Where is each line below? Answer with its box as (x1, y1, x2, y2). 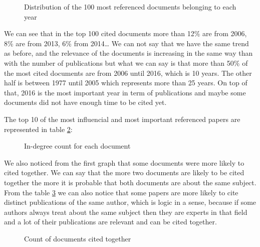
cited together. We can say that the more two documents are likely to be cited (4, 167, 244, 178)
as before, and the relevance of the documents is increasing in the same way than (4, 48, 253, 58)
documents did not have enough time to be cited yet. (4, 97, 167, 107)
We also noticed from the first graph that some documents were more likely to (4, 157, 244, 168)
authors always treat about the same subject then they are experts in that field (4, 206, 247, 217)
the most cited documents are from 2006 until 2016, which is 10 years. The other (4, 67, 252, 78)
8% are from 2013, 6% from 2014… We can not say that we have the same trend (4, 38, 249, 48)
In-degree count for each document (24, 141, 131, 151)
